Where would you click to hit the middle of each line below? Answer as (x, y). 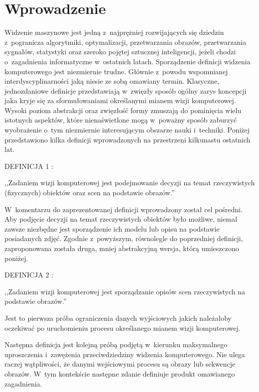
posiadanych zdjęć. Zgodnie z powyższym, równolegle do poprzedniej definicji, (124, 238)
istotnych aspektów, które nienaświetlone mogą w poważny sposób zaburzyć (121, 120)
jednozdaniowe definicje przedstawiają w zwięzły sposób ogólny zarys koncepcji (126, 90)
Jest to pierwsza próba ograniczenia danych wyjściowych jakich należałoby (118, 318)
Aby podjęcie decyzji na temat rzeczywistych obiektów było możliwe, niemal (121, 219)
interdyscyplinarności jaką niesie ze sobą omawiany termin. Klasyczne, (112, 81)
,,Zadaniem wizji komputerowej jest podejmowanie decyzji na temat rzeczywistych (130, 183)
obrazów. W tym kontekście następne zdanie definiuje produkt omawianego (120, 373)
